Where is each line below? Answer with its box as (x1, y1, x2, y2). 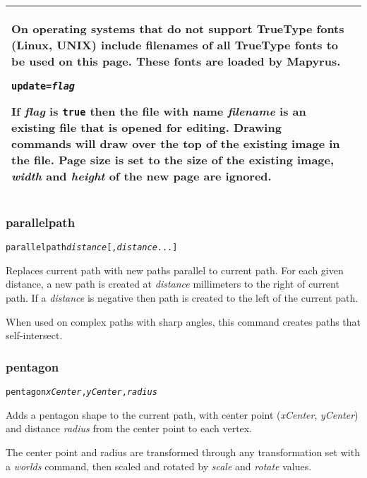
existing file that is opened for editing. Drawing (11, 119, 282, 135)
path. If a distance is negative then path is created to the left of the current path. (6, 290, 359, 305)
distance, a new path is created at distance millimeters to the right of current (6, 276, 339, 291)
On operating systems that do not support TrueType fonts (11, 20, 344, 37)
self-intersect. (6, 328, 63, 343)
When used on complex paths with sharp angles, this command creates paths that (6, 314, 361, 329)
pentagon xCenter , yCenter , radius (6, 387, 157, 398)
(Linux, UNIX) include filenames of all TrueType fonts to (11, 37, 339, 53)
